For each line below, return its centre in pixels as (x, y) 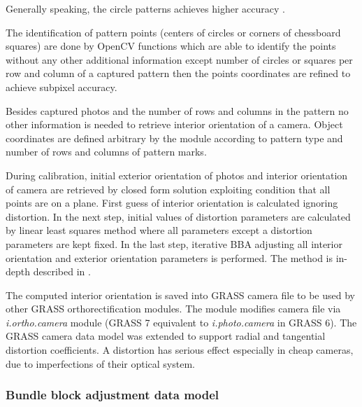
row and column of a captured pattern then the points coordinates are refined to (178, 73)
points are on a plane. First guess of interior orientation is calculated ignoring (172, 203)
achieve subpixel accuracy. (61, 87)
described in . (62, 271)
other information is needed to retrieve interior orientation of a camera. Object (174, 124)
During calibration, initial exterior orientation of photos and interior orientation (177, 175)
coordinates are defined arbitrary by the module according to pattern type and (174, 138)
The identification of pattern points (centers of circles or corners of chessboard (173, 32)
